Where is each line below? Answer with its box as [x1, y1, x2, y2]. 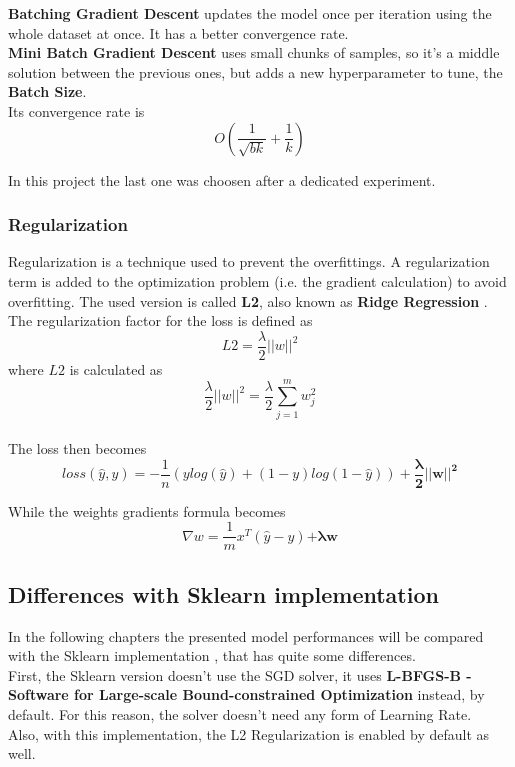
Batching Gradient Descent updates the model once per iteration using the [8, 3, 492, 23]
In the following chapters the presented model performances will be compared [8, 625, 484, 646]
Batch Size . [8, 81, 87, 102]
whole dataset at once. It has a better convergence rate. [8, 22, 349, 43]
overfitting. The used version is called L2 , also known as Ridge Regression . [8, 290, 488, 311]
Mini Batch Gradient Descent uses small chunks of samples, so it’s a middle [8, 42, 500, 63]
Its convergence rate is [8, 100, 145, 121]
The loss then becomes [8, 438, 147, 459]
